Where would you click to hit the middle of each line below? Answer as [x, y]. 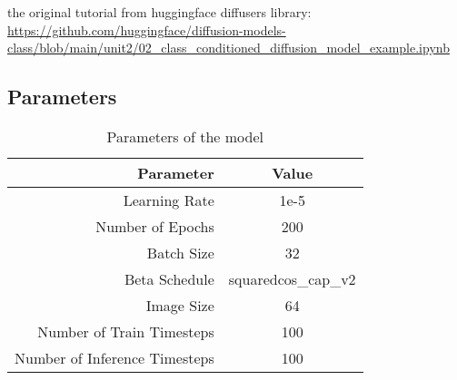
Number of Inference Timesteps [114, 357]
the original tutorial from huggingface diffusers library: [159, 12]
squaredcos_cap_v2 [292, 278]
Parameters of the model [185, 136]
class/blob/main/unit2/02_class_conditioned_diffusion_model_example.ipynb [228, 48]
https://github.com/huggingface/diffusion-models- [147, 29]
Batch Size [180, 252]
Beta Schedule [169, 278]
